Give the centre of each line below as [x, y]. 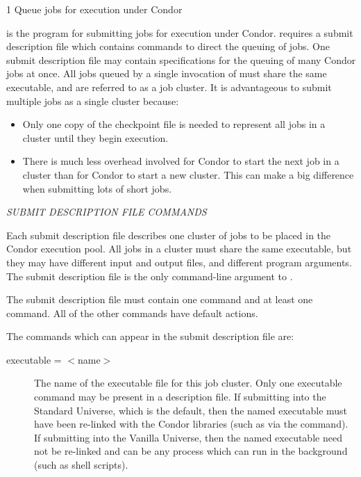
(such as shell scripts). [81, 465]
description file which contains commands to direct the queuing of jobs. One [168, 46]
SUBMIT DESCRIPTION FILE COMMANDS [107, 212]
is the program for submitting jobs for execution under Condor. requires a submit [180, 32]
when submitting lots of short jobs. [97, 188]
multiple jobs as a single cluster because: [93, 100]
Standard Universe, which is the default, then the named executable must [191, 410]
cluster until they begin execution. [95, 137]
